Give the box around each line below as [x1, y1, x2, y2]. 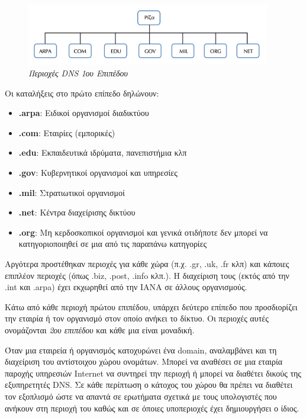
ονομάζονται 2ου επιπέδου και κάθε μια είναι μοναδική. [5, 323, 195, 336]
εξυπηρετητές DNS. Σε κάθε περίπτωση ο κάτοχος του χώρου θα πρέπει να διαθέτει [5, 378, 293, 391]
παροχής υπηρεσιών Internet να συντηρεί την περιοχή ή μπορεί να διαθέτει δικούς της [5, 366, 301, 379]
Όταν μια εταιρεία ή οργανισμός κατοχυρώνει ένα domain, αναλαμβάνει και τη [5, 343, 277, 356]
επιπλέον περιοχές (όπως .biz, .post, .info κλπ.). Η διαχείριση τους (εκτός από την [5, 269, 289, 281]
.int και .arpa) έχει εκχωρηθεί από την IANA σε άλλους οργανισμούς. [5, 281, 247, 293]
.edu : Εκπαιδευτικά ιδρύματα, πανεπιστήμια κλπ [18, 146, 187, 159]
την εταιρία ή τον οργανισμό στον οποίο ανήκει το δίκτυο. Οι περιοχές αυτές [5, 312, 269, 324]
